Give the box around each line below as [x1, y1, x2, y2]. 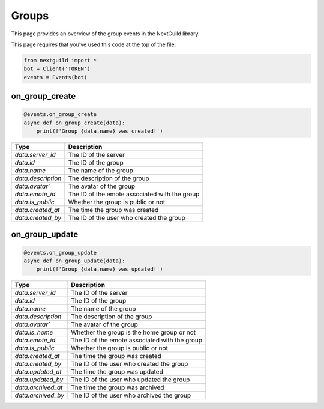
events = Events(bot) [23, 74, 88, 80]
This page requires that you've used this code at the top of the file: [11, 41, 176, 48]
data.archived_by [14, 391, 64, 399]
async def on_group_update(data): [23, 258, 125, 264]
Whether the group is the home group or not [71, 328, 196, 336]
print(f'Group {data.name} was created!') [36, 128, 163, 135]
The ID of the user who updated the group [71, 375, 190, 384]
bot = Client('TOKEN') [23, 65, 91, 72]
